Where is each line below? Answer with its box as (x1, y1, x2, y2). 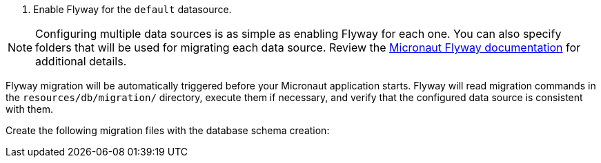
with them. (6, 103, 53, 115)
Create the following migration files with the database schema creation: (6, 124, 330, 136)
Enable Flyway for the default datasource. (33, 3, 232, 15)
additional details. (35, 54, 127, 68)
